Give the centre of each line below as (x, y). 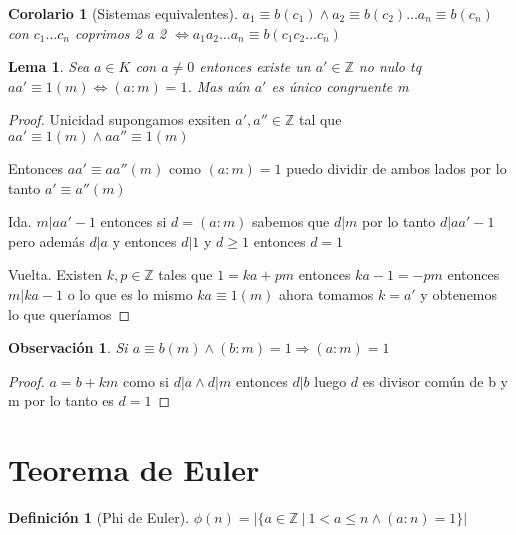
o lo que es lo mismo (130, 293)
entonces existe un (255, 66)
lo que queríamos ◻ (69, 313)
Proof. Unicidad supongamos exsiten (119, 119)
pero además (46, 240)
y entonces (144, 240)
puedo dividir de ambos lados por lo (396, 167)
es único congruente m (340, 85)
